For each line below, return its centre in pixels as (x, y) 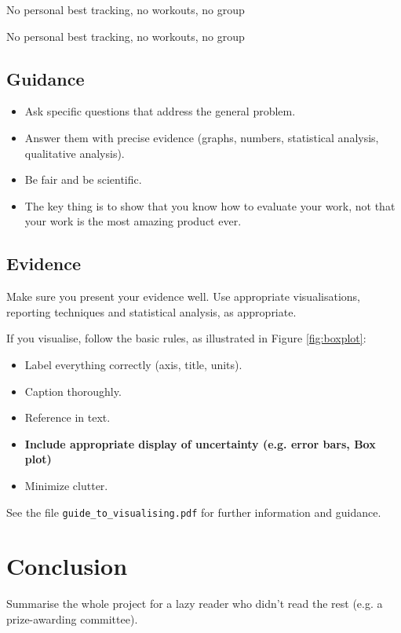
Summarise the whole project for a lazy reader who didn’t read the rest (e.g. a (195, 604)
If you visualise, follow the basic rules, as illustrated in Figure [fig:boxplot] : (186, 338)
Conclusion (67, 566)
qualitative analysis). (75, 153)
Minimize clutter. (66, 485)
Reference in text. (67, 417)
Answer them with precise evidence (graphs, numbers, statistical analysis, (202, 137)
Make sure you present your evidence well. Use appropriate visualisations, (183, 296)
